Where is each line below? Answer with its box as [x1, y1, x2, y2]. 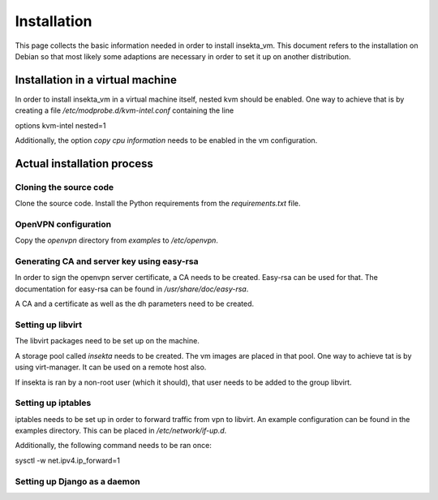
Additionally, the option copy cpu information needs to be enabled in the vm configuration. [15, 136, 318, 145]
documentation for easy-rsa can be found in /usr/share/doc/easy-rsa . [15, 284, 249, 294]
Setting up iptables [15, 398, 92, 409]
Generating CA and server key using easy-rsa [15, 256, 199, 267]
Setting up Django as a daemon [15, 476, 141, 487]
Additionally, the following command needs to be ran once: [15, 441, 213, 450]
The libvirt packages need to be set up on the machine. [15, 336, 200, 346]
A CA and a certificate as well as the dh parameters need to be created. [15, 299, 255, 308]
